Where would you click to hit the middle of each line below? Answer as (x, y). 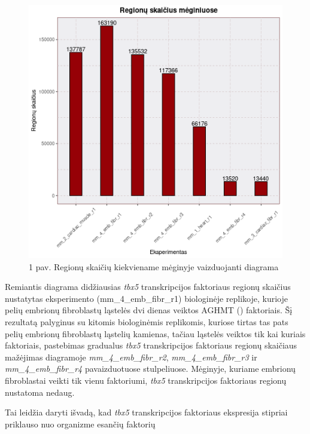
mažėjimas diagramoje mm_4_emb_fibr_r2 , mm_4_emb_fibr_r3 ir (131, 357)
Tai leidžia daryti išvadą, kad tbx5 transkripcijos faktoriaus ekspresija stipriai (146, 412)
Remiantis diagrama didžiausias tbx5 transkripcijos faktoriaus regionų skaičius (148, 287)
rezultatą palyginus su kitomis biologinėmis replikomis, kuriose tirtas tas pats (147, 321)
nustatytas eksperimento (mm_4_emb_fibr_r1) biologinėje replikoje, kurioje (146, 298)
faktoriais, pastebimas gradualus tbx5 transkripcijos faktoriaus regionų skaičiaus (151, 345)
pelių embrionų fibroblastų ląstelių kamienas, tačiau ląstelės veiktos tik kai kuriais (155, 333)
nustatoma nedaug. (40, 392)
